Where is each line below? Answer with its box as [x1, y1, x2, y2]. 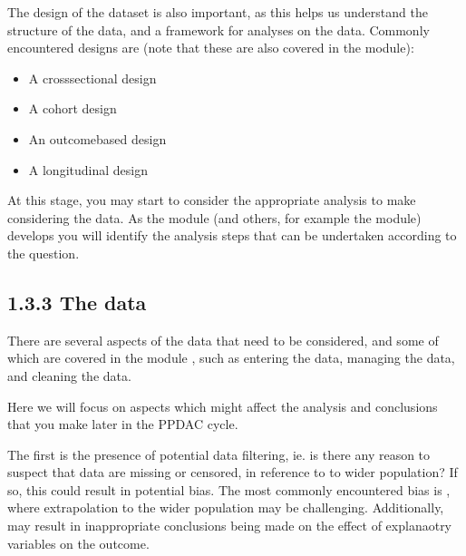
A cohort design [28, 99, 117, 118]
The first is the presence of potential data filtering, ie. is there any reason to [7, 444, 431, 463]
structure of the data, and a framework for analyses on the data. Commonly [7, 20, 430, 39]
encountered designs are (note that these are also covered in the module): [7, 38, 414, 57]
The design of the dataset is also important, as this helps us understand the [7, 3, 428, 21]
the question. [7, 243, 80, 262]
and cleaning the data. [7, 366, 131, 385]
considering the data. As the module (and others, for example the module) [7, 208, 422, 227]
